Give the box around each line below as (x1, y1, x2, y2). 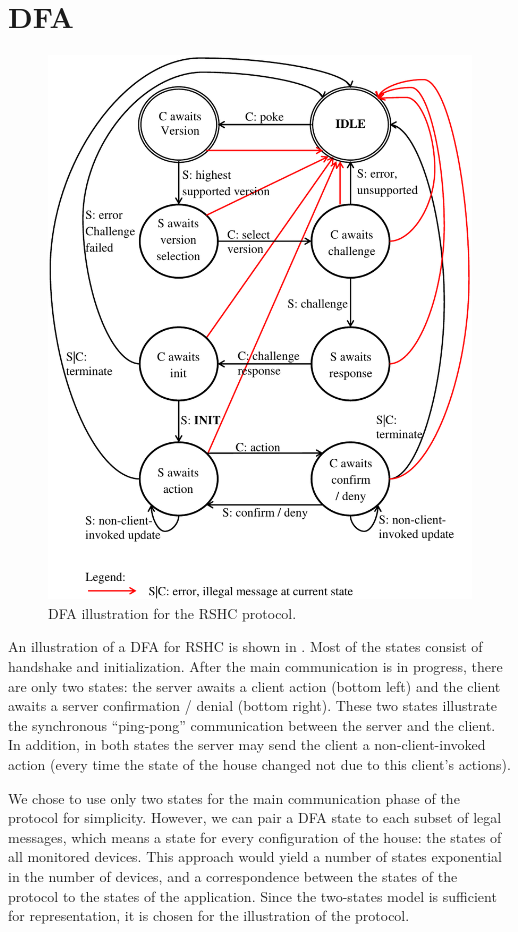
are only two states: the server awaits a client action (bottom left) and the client (8, 675, 501, 696)
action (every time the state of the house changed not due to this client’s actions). (8, 753, 511, 774)
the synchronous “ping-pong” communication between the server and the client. (8, 714, 496, 735)
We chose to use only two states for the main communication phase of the (8, 787, 460, 808)
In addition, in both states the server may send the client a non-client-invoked (8, 734, 486, 755)
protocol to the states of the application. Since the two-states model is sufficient (8, 885, 497, 906)
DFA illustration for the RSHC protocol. (48, 602, 297, 623)
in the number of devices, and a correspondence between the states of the (8, 865, 458, 886)
